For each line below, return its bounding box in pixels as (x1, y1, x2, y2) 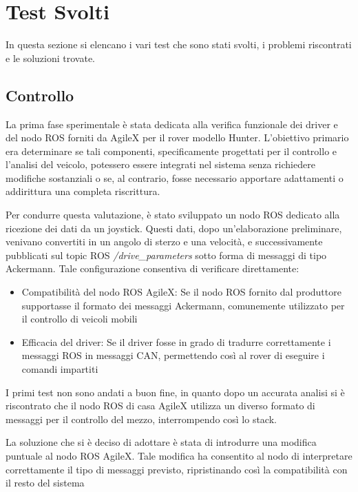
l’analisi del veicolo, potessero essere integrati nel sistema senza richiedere (6, 157, 315, 172)
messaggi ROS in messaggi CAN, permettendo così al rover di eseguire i (21, 348, 325, 362)
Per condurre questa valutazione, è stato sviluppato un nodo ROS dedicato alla (6, 207, 340, 222)
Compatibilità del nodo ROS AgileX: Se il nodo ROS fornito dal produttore (21, 285, 341, 299)
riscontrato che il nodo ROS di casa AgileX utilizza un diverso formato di (6, 398, 315, 413)
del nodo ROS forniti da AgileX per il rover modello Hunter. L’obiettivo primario (6, 130, 349, 145)
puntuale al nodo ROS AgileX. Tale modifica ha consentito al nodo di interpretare (6, 448, 352, 462)
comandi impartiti (21, 362, 98, 376)
